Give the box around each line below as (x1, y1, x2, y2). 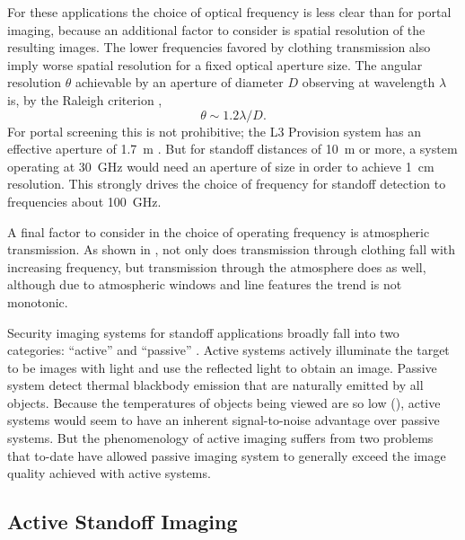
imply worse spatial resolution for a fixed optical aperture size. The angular (7, 55, 423, 74)
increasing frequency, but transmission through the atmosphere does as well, (7, 257, 426, 276)
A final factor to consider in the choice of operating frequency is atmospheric (7, 222, 430, 241)
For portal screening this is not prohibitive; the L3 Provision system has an (7, 121, 422, 140)
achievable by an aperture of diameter (75, 73, 284, 92)
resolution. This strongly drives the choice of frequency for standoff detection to (7, 174, 446, 193)
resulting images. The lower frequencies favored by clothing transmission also (7, 38, 431, 57)
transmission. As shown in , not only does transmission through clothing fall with (7, 240, 456, 259)
